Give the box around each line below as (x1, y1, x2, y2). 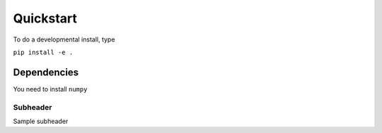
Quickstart (13, 11, 78, 26)
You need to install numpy (13, 84, 88, 93)
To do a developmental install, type (13, 35, 115, 44)
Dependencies (13, 66, 79, 78)
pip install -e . (13, 48, 74, 56)
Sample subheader (13, 117, 69, 125)
